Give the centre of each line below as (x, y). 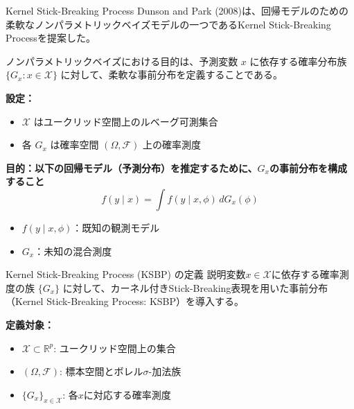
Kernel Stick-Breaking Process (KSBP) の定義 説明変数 (126, 274)
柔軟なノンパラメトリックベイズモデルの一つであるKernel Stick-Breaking (168, 24)
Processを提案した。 (51, 38)
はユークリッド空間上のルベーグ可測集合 (126, 121)
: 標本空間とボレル (101, 371)
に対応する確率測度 (127, 394)
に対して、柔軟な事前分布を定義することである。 (171, 75)
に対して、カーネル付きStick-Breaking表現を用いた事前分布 (195, 287)
